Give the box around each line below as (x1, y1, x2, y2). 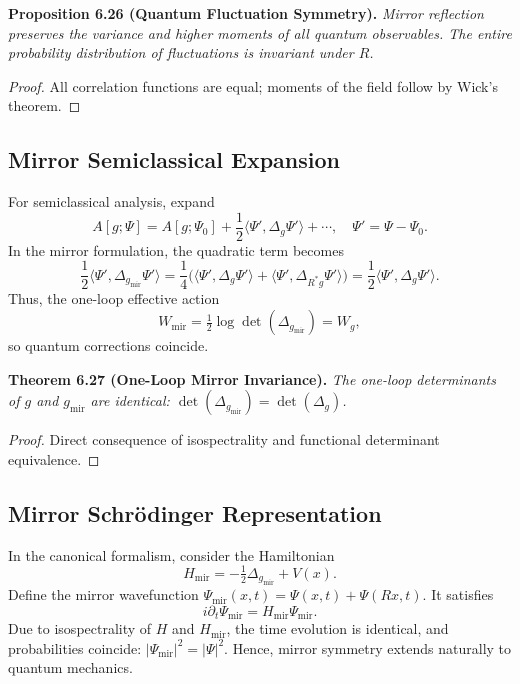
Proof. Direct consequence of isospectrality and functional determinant (8, 429, 440, 450)
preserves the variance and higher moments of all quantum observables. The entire (8, 22, 512, 43)
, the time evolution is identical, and (226, 618, 449, 639)
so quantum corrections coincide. (8, 335, 209, 356)
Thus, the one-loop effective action (8, 288, 220, 309)
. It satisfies (422, 584, 494, 605)
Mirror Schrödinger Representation (8, 497, 382, 528)
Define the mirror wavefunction (8, 584, 199, 605)
